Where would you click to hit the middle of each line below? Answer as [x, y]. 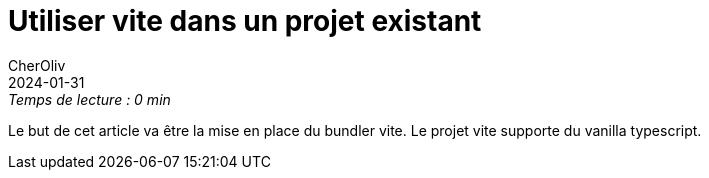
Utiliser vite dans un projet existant [245, 21]
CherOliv [37, 65]
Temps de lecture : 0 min [89, 99]
